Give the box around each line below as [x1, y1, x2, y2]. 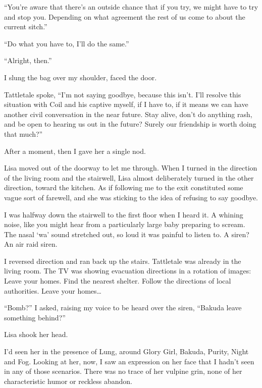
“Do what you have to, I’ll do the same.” [4, 38, 129, 48]
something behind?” [4, 312, 66, 322]
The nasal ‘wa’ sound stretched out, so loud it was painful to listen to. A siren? [4, 229, 249, 239]
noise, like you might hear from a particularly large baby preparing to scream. [4, 219, 245, 230]
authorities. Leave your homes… [4, 285, 101, 296]
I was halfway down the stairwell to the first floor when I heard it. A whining [4, 209, 243, 219]
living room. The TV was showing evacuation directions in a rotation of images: [4, 265, 251, 276]
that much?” [4, 128, 43, 139]
